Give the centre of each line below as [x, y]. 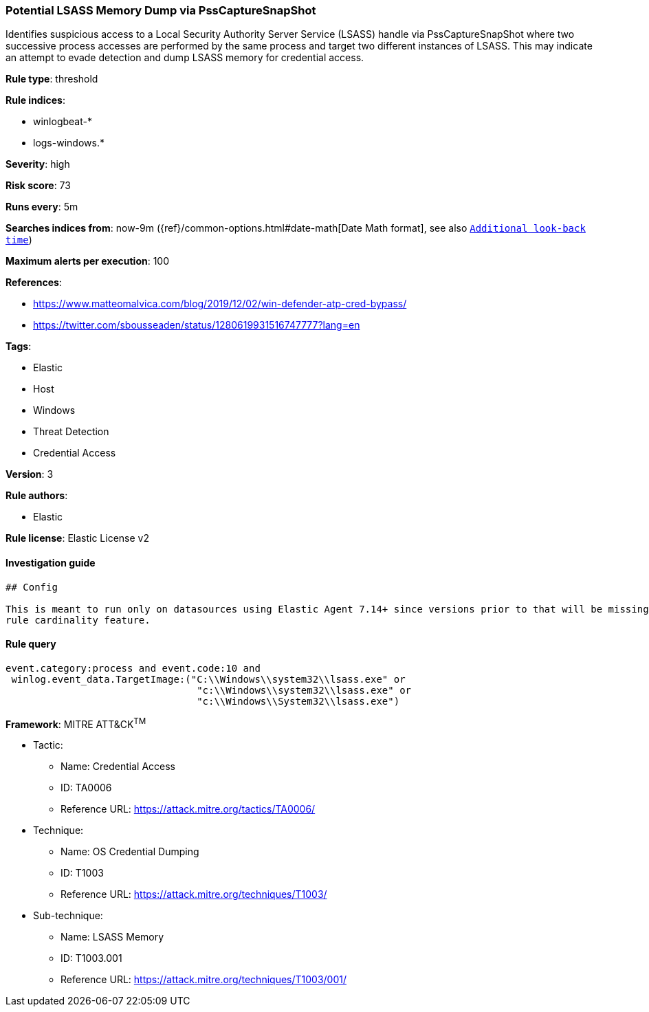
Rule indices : [35, 100]
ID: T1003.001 [91, 958]
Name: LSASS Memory [112, 937]
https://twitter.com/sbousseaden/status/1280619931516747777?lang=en [197, 325]
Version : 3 [30, 474]
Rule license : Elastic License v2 [77, 538]
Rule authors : [37, 496]
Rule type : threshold [52, 79]
